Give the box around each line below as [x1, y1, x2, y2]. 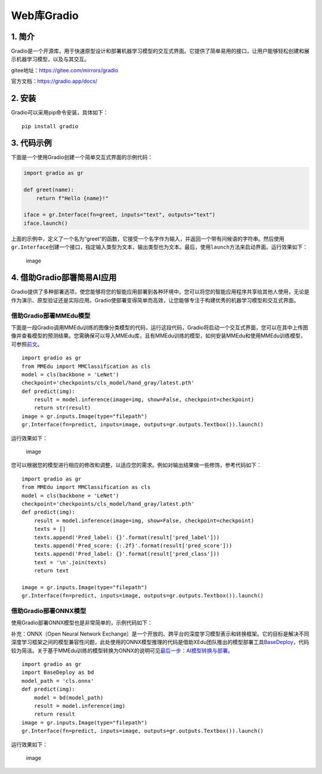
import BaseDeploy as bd [21, 669, 94, 676]
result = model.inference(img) [33, 702, 126, 709]
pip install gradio [21, 123, 79, 129]
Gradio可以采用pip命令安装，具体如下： [11, 109, 109, 116]
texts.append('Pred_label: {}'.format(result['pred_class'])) [33, 550, 220, 558]
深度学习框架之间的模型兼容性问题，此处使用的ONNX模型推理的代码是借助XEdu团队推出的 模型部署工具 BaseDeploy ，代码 [11, 639, 309, 646]
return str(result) [33, 404, 91, 411]
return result [33, 711, 76, 718]
